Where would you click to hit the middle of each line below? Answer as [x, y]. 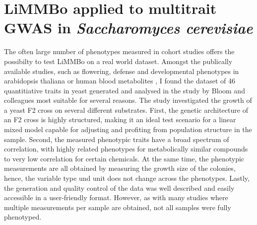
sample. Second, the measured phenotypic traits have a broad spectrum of [117, 139]
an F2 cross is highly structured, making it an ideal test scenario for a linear [120, 119]
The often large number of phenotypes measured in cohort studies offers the [119, 51]
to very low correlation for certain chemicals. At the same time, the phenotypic [124, 158]
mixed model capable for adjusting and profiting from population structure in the [128, 129]
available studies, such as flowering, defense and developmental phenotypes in [122, 71]
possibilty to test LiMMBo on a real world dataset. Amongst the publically [118, 61]
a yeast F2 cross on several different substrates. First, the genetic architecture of [126, 110]
